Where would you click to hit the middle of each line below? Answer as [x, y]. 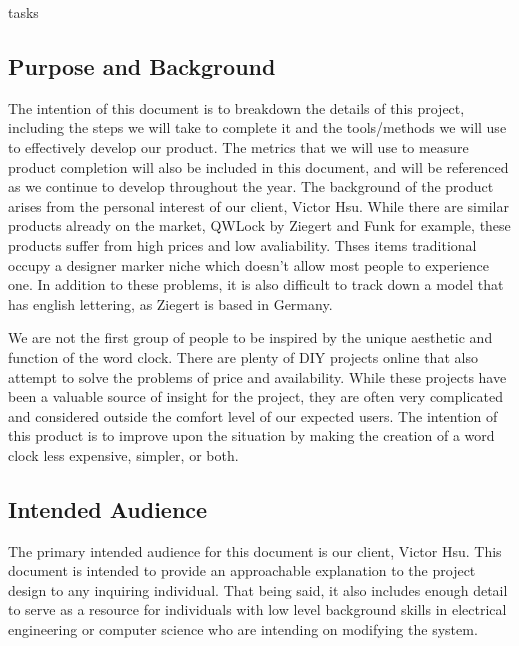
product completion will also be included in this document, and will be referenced [258, 166]
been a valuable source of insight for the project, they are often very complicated [256, 396]
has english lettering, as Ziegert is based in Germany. [170, 303]
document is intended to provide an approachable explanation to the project [242, 570]
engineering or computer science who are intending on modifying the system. [243, 629]
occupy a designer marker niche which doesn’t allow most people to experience [249, 264]
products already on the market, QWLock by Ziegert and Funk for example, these [259, 225]
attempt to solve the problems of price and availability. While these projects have [257, 376]
